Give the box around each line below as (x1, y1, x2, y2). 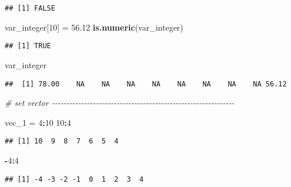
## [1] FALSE (5, 4, 55, 12)
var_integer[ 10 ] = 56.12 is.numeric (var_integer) (5, 21, 183, 33)
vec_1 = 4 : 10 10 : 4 (5, 116, 71, 128)
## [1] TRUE (5, 42, 51, 51)
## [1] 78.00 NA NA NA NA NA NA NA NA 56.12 (5, 79, 287, 88)
